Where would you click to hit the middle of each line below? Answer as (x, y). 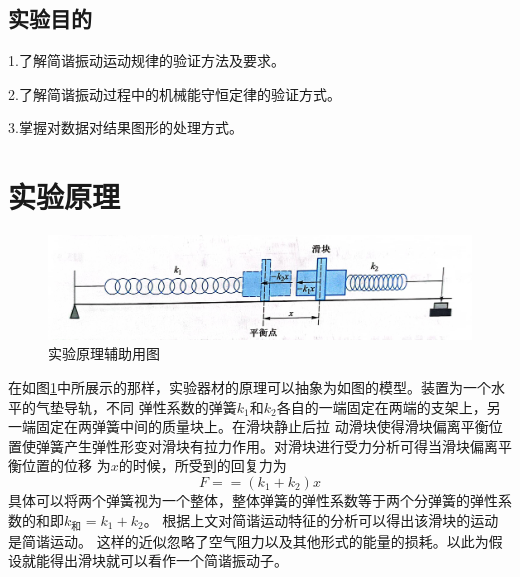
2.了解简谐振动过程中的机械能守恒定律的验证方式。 (174, 93)
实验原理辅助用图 (104, 353)
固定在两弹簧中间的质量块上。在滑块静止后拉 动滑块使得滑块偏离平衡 (262, 426)
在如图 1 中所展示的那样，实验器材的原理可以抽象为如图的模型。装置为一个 (249, 387)
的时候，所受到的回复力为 (202, 465)
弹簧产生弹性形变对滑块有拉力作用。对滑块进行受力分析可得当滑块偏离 (266, 445)
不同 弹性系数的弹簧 (171, 406)
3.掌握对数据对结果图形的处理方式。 (125, 127)
